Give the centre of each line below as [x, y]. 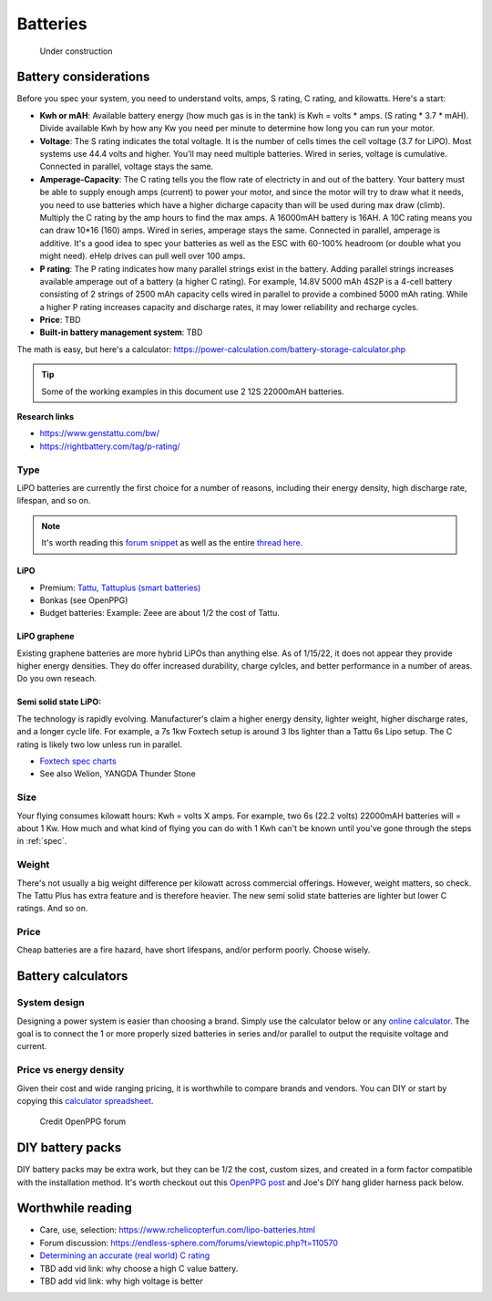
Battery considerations [83, 77]
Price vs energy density [71, 1070]
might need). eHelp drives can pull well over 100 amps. [143, 256]
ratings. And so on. [52, 909]
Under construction [76, 51]
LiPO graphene [46, 636]
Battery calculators [72, 976]
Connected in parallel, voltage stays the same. [127, 167]
